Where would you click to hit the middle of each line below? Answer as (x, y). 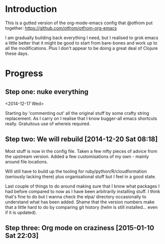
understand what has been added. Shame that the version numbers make (80, 202)
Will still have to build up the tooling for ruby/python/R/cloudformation (76, 171)
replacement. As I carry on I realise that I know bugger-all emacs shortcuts (81, 118)
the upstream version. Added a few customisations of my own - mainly (77, 156)
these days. (17, 53)
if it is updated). (21, 212)
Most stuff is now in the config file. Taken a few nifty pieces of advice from (81, 151)
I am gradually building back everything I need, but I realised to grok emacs (82, 38)
